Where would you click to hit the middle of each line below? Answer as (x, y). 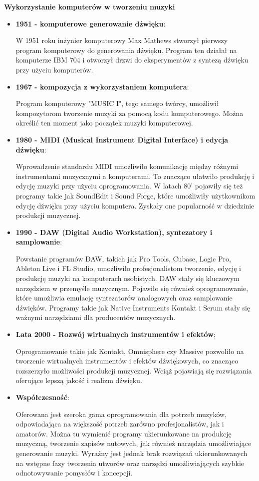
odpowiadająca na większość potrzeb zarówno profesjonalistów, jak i (120, 424)
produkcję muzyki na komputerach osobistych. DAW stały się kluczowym (128, 278)
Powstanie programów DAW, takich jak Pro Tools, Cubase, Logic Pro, (123, 258)
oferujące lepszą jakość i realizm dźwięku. (79, 380)
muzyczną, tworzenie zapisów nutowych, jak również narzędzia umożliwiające (133, 443)
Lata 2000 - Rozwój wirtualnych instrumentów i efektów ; (116, 334)
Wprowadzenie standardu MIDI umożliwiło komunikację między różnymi (127, 166)
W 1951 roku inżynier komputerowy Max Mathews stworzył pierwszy (122, 40)
